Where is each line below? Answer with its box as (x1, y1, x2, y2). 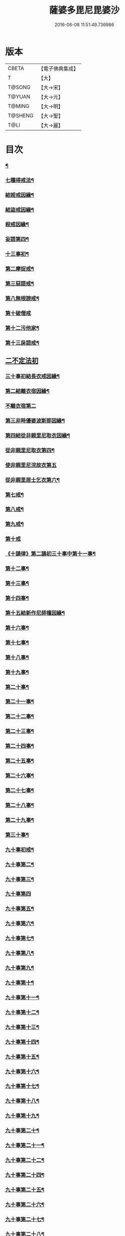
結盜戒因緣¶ (5, 206, 34, 213)
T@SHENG (8, 112, 34, 119)
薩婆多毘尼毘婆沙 (49, 5, 119, 16)
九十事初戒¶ (5, 846, 34, 853)
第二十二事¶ (5, 713, 34, 720)
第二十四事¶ (5, 742, 34, 749)
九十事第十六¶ (5, 1068, 39, 1075)
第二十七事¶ (5, 787, 34, 794)
